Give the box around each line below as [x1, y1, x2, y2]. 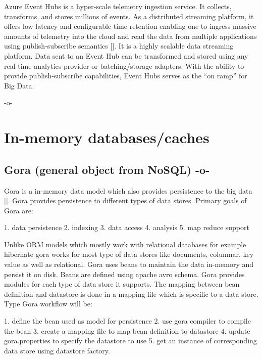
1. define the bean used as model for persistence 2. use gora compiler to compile [4, 316, 251, 326]
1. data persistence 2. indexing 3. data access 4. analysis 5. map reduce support [4, 222, 249, 233]
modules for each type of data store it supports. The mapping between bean [4, 279, 240, 289]
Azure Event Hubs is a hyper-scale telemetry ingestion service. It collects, [4, 1, 232, 11]
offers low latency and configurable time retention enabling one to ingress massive [4, 21, 256, 31]
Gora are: [4, 205, 33, 215]
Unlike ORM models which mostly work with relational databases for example [4, 239, 246, 249]
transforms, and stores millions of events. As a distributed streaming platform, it [4, 11, 254, 21]
